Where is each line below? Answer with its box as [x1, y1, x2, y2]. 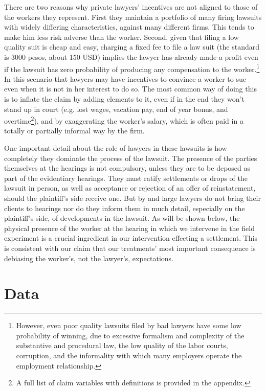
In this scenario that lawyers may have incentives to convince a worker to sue [4, 73, 246, 84]
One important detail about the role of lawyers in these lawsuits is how [4, 143, 227, 153]
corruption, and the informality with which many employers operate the [16, 350, 242, 361]
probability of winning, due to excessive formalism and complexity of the [16, 330, 245, 340]
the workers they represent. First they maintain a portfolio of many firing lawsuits [4, 11, 262, 22]
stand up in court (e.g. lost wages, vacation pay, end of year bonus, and [4, 103, 228, 114]
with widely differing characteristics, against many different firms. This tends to [4, 21, 254, 32]
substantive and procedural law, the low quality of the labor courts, [16, 340, 228, 351]
